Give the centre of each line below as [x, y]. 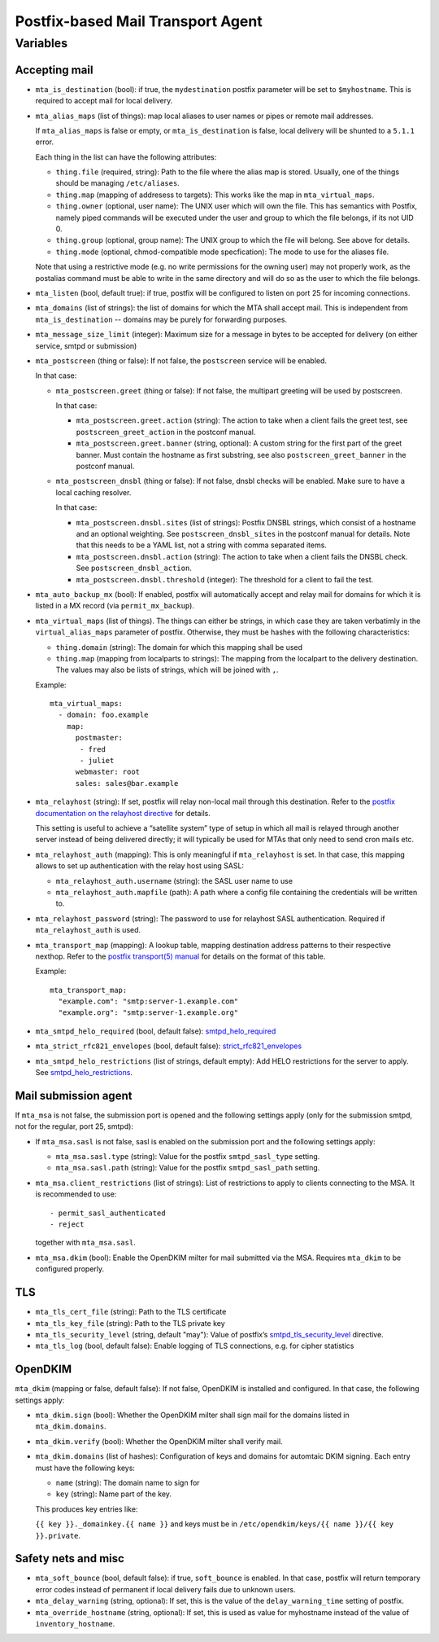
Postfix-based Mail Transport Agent [139, 21]
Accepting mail [54, 70]
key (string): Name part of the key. [114, 1494]
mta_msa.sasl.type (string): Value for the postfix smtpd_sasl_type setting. [188, 1157]
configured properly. [70, 1269]
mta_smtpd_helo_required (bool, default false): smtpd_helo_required [156, 1031]
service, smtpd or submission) [86, 345]
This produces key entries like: [87, 1509]
